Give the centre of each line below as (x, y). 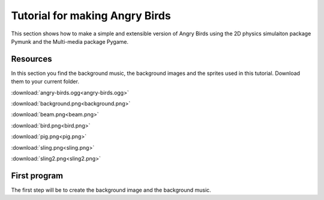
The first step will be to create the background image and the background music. (111, 190)
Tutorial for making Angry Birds (91, 16)
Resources (31, 59)
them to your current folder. (45, 81)
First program (37, 176)
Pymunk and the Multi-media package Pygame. (70, 41)
